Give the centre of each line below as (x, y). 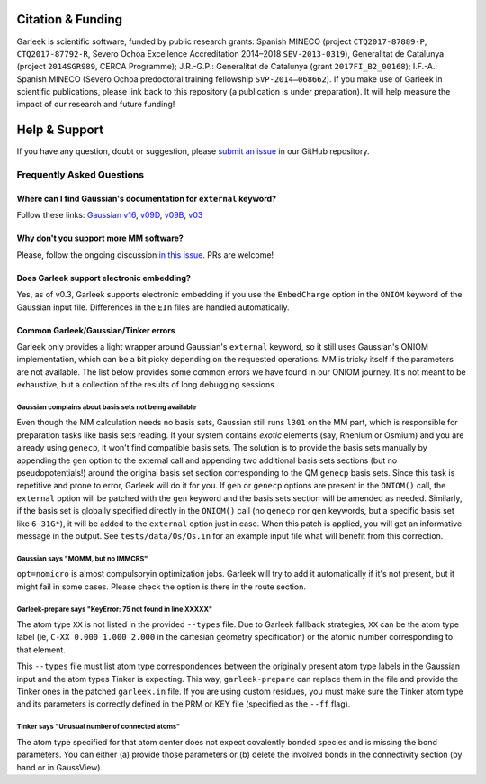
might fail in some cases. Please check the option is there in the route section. (161, 587)
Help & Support (60, 130)
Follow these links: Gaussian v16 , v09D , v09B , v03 (110, 215)
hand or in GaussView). (60, 767)
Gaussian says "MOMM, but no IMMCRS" (82, 559)
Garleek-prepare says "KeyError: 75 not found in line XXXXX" (115, 609)
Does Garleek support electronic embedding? (103, 278)
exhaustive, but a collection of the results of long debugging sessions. (147, 385)
